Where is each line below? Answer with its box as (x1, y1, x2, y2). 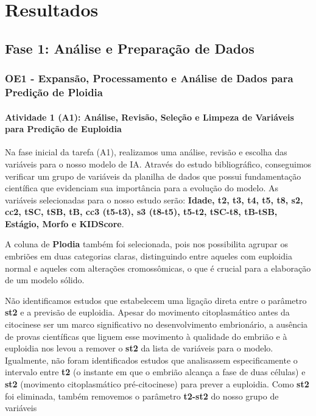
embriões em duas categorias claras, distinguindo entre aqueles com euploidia (5, 250, 292, 263)
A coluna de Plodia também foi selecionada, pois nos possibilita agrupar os (5, 238, 288, 250)
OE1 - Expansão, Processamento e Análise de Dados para (5, 71, 293, 86)
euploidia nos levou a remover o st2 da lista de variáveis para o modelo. (5, 342, 273, 354)
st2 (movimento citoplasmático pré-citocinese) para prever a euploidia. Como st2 (5, 378, 309, 390)
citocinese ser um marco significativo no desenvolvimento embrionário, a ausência (5, 318, 308, 331)
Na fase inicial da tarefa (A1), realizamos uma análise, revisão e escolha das (5, 146, 287, 158)
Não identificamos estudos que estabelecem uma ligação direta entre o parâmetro (5, 294, 307, 306)
